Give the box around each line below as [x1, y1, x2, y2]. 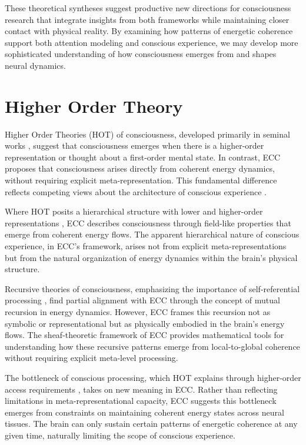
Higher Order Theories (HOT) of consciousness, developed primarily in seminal [5, 128, 290, 140]
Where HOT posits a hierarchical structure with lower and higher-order [5, 205, 263, 218]
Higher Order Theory [5, 93, 183, 118]
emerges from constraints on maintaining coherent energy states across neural [5, 406, 284, 418]
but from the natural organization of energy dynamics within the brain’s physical [5, 251, 298, 263]
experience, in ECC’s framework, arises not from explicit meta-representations [5, 240, 287, 252]
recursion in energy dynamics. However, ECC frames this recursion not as [5, 306, 271, 317]
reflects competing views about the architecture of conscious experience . [5, 185, 267, 198]
